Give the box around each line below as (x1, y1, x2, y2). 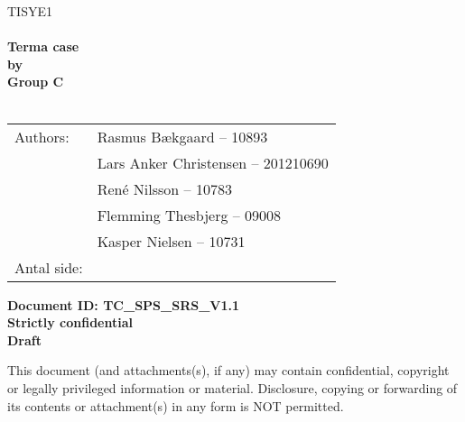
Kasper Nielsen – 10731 (97, 230, 246, 252)
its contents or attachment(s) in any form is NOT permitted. (7, 396, 344, 415)
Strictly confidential (7, 313, 133, 332)
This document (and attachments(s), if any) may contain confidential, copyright (7, 361, 450, 380)
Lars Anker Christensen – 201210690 (97, 151, 329, 173)
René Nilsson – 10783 (97, 178, 232, 199)
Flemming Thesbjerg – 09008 (97, 204, 282, 225)
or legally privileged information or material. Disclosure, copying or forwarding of (7, 378, 458, 397)
